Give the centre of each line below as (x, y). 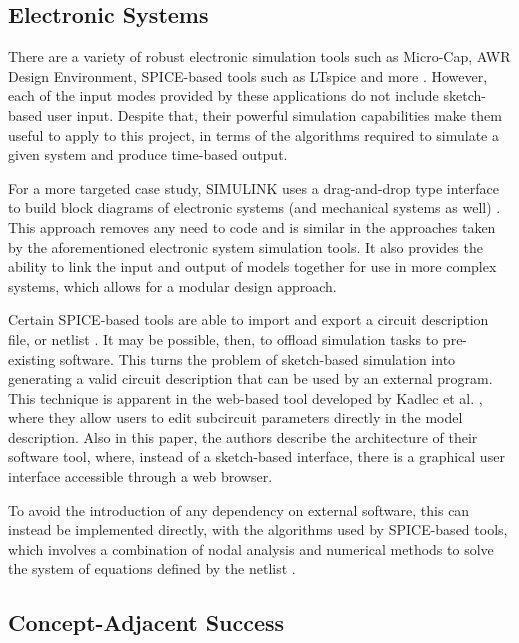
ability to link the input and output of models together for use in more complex (252, 266)
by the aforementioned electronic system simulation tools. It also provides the (245, 246)
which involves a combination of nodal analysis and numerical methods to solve (251, 548)
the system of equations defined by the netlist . (152, 568)
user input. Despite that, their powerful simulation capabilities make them (274, 114)
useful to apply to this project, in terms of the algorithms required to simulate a (253, 134)
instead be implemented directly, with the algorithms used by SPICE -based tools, (258, 529)
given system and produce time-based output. (148, 154)
